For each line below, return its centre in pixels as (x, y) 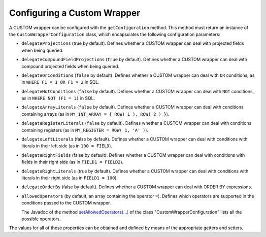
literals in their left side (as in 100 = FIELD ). (67, 146)
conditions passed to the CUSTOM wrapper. (66, 203)
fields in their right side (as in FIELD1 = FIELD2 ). (72, 162)
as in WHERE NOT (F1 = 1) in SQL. (58, 98)
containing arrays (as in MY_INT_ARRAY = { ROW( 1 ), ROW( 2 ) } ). (95, 114)
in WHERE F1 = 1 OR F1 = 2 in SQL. (60, 82)
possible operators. (41, 219)
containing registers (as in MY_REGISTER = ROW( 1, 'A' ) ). (85, 130)
